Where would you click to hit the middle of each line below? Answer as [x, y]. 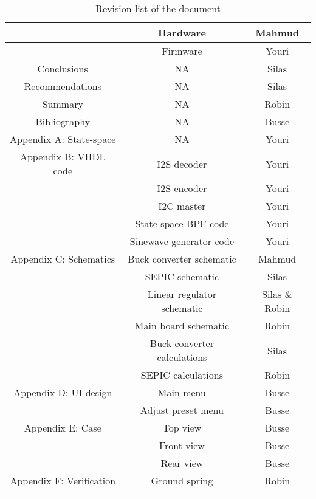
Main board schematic [182, 325]
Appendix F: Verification [63, 480]
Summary [63, 104]
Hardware [182, 33]
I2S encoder [182, 188]
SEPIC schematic [182, 276]
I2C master [182, 206]
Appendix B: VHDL [63, 157]
